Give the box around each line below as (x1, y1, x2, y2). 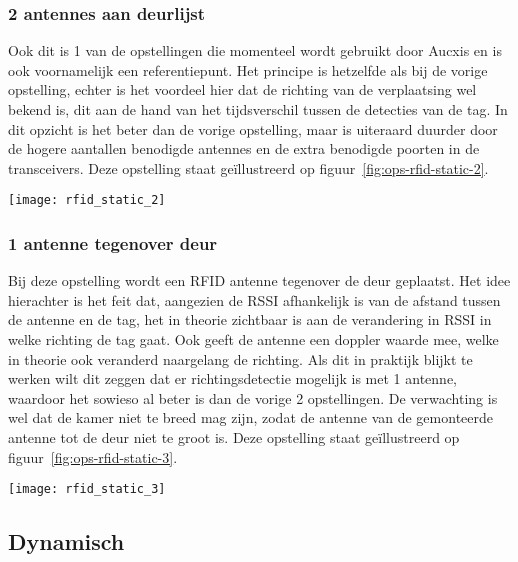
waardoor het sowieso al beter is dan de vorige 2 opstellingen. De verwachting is (8, 387, 498, 408)
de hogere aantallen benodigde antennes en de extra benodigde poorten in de (8, 138, 480, 159)
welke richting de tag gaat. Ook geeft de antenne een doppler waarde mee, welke (8, 329, 499, 350)
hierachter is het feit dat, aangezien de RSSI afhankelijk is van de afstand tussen (8, 289, 501, 310)
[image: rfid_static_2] (8, 193, 166, 208)
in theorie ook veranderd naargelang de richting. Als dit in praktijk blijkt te (8, 348, 473, 369)
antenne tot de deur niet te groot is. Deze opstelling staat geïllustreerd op (8, 427, 460, 447)
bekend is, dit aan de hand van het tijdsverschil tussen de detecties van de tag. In (8, 99, 508, 119)
